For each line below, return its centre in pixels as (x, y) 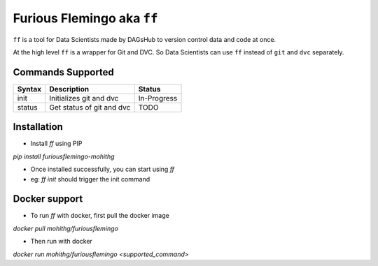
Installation (38, 127)
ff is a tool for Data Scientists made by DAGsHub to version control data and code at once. (145, 39)
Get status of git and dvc (90, 107)
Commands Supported (64, 72)
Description (69, 89)
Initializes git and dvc (84, 98)
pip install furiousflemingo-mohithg (64, 156)
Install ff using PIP (56, 144)
